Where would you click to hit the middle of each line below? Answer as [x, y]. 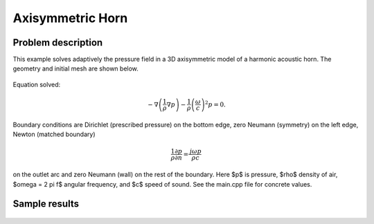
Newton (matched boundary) [54, 134]
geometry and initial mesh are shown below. [75, 68]
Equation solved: [37, 84]
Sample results [46, 204]
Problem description [58, 43]
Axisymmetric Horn [70, 18]
